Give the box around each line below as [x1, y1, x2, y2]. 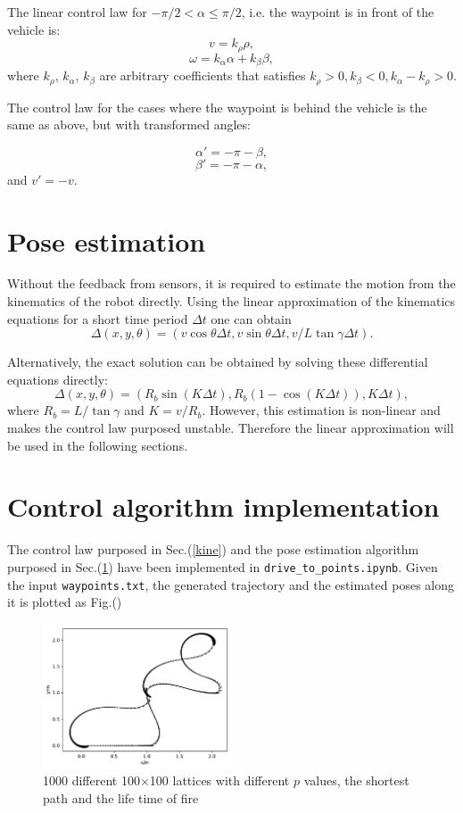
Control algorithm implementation [7, 488, 440, 525]
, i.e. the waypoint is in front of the [241, 3, 434, 21]
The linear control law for [7, 3, 147, 21]
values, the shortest [303, 771, 409, 790]
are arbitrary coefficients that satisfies [99, 66, 306, 85]
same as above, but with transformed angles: [7, 115, 251, 134]
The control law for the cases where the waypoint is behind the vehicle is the [7, 97, 427, 116]
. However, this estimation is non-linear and [202, 401, 441, 419]
